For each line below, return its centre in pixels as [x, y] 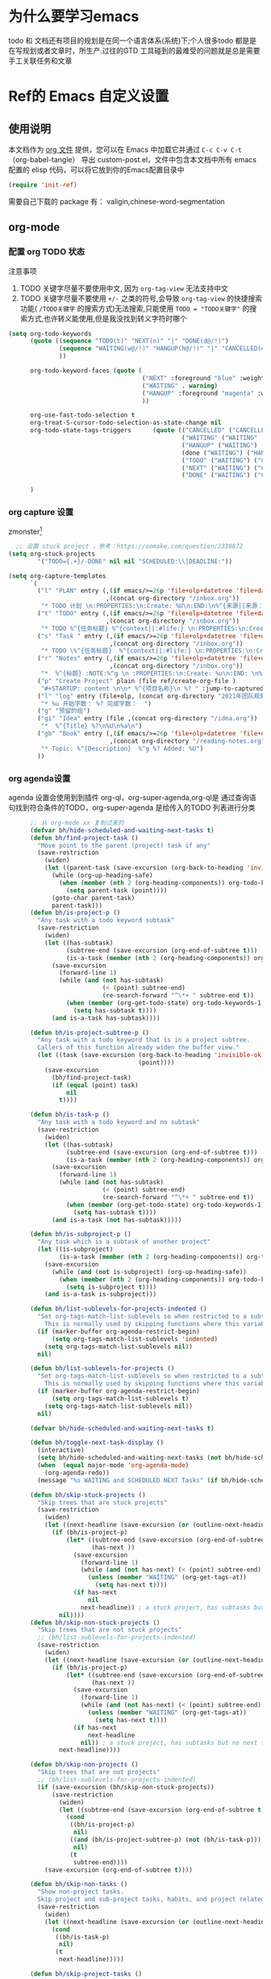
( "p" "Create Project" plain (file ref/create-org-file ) [137, 681]
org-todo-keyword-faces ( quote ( [86, 371]
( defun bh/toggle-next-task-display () [96, 1443]
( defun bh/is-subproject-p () [80, 1235]
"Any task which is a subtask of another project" [124, 1242]
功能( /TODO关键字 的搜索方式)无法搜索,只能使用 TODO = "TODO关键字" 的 [135, 308]
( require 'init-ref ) [43, 185]
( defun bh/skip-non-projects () [84, 1765]
